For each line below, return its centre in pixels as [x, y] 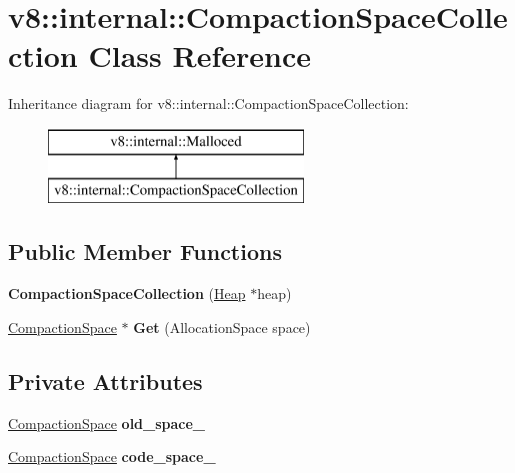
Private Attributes [105, 380]
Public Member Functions [145, 251]
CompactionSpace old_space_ [107, 422]
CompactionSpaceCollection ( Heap [127, 293]
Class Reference [199, 55]
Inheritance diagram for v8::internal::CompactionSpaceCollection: [208, 103]
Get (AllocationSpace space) [222, 326]
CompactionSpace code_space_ [112, 456]
